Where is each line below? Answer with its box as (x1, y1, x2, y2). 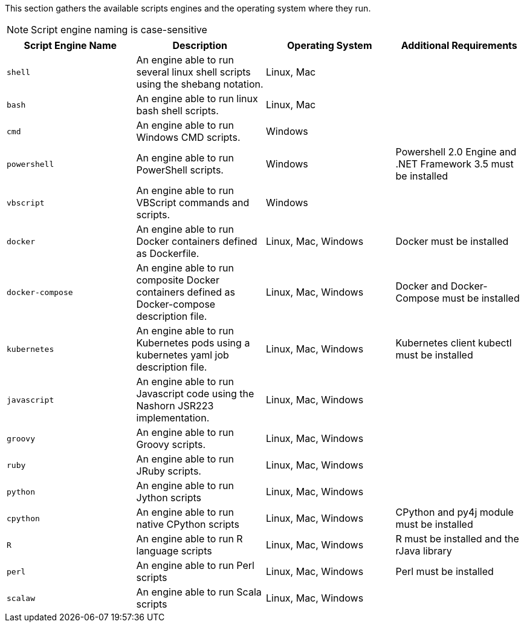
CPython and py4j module (395, 506, 514, 518)
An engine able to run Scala (136, 586, 262, 598)
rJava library (395, 545, 452, 557)
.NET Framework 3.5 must (395, 158, 514, 170)
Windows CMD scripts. (136, 131, 241, 143)
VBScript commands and (136, 197, 250, 209)
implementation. (136, 412, 210, 424)
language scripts (136, 545, 212, 557)
